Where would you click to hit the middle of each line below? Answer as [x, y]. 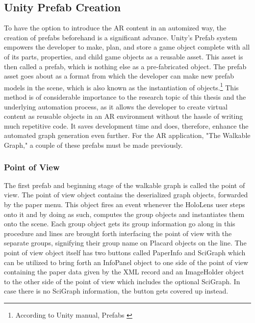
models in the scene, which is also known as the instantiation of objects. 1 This [121, 86]
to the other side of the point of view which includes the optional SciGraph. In [122, 281]
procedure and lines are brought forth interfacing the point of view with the [118, 233]
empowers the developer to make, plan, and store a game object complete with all [127, 47]
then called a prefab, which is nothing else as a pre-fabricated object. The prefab [125, 66]
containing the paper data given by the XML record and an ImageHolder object [124, 272]
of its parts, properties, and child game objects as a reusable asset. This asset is [124, 56]
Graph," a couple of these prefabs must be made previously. [93, 145]
